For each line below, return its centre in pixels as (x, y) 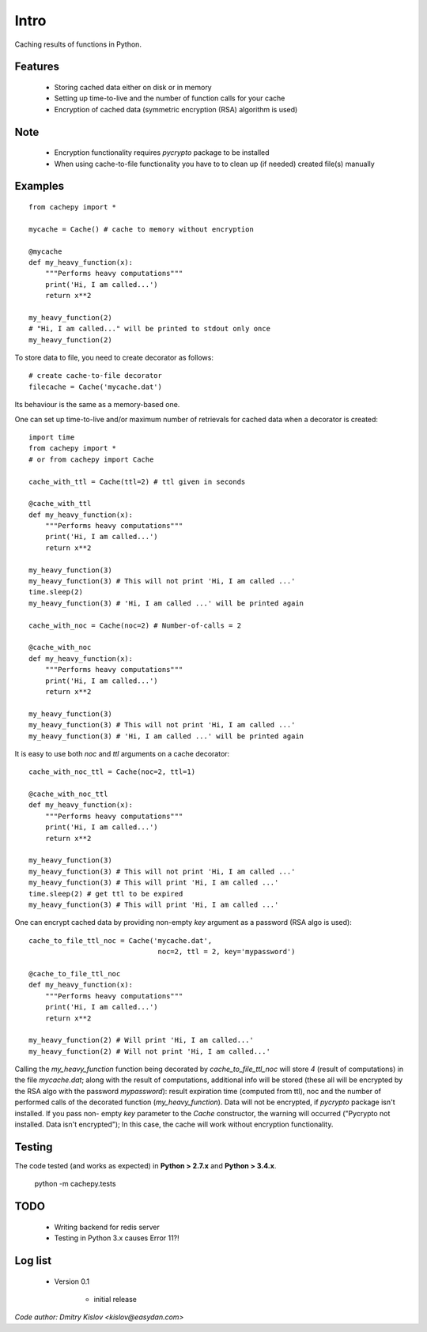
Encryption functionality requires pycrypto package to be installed (162, 153)
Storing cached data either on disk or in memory (133, 87)
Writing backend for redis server (107, 1227)
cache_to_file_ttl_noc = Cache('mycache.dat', (121, 940)
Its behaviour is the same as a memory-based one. (97, 405)
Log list (33, 1260)
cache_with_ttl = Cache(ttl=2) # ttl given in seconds (137, 481)
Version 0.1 (72, 1281)
